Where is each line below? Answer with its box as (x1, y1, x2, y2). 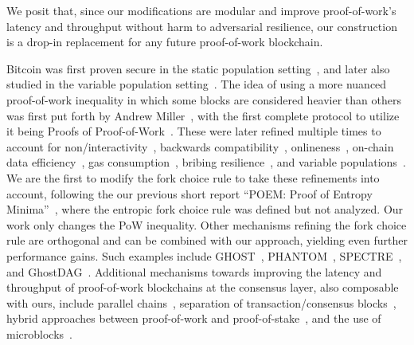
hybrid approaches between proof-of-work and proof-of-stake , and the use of (6, 310, 381, 327)
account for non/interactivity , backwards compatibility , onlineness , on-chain (6, 138, 394, 155)
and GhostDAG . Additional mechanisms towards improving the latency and (6, 263, 382, 280)
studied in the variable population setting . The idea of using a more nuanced (6, 76, 387, 92)
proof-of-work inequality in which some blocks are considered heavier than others (6, 91, 401, 108)
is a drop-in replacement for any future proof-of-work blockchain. (6, 33, 323, 50)
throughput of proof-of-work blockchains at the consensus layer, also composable (6, 279, 399, 296)
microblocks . (6, 325, 72, 342)
